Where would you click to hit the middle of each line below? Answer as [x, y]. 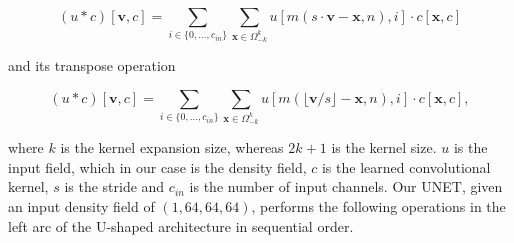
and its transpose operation [92, 65]
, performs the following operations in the [378, 205]
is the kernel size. [384, 147]
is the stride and [114, 186]
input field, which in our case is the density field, [157, 166]
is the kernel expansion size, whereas [172, 147]
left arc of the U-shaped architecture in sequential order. [181, 225]
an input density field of [81, 205]
